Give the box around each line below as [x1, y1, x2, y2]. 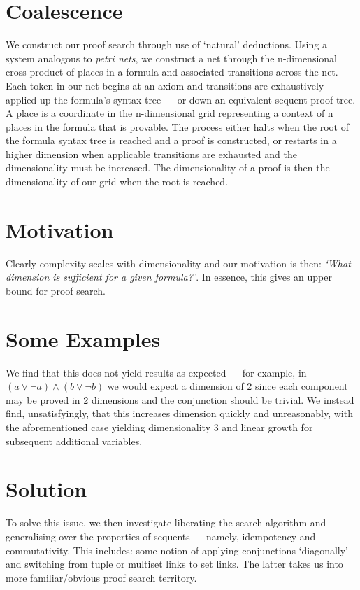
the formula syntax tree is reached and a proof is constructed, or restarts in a [6, 133, 337, 148]
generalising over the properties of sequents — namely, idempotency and [6, 528, 316, 543]
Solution [6, 475, 87, 503]
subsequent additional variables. [6, 433, 143, 448]
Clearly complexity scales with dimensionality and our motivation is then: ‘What [6, 255, 351, 270]
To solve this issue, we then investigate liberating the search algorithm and [6, 515, 326, 530]
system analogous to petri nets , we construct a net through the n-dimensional [6, 50, 337, 65]
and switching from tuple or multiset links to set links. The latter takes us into [6, 556, 343, 571]
